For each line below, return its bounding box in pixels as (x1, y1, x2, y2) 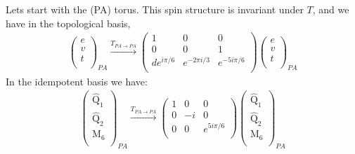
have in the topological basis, (6, 15, 131, 30)
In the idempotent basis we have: (6, 73, 148, 88)
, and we (312, 2, 349, 16)
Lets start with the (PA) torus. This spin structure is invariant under (6, 2, 304, 16)
